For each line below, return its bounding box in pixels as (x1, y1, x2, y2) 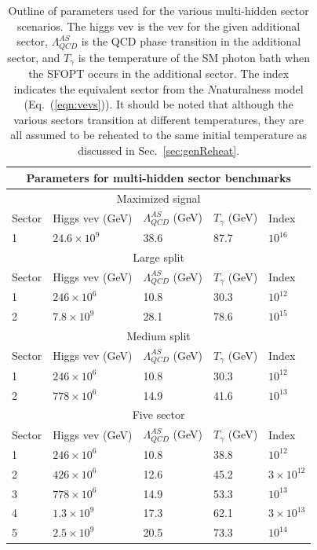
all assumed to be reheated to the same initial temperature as (10, 126, 307, 143)
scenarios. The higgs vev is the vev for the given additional (17, 17, 301, 34)
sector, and (7, 49, 60, 65)
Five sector (132, 406, 185, 423)
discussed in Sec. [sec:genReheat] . (78, 142, 240, 159)
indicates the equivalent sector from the (13, 80, 204, 97)
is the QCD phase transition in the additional (81, 33, 301, 49)
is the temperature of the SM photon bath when (78, 49, 310, 65)
